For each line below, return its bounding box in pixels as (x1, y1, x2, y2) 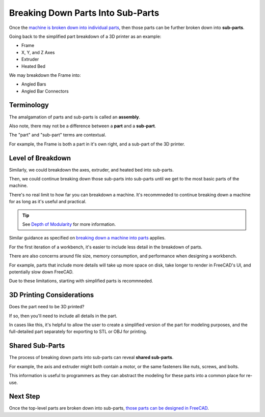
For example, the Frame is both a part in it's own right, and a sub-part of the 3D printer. (9, 141, 185, 147)
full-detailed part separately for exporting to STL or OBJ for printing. (9, 328, 147, 334)
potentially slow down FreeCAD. (9, 268, 74, 275)
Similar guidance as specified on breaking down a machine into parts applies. (9, 235, 166, 241)
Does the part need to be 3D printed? (9, 304, 84, 310)
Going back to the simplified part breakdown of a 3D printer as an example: (9, 33, 161, 39)
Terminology (9, 101, 49, 109)
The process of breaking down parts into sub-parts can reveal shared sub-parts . (9, 355, 174, 360)
